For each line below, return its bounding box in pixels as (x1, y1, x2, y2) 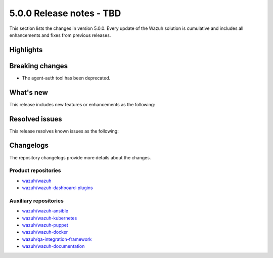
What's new (9, 88, 48, 97)
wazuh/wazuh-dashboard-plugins (22, 185, 93, 191)
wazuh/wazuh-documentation (22, 243, 85, 249)
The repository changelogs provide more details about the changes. (9, 154, 151, 160)
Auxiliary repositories (9, 197, 64, 204)
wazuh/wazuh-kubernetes (22, 215, 77, 221)
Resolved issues (9, 114, 63, 123)
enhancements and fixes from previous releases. (9, 32, 111, 38)
